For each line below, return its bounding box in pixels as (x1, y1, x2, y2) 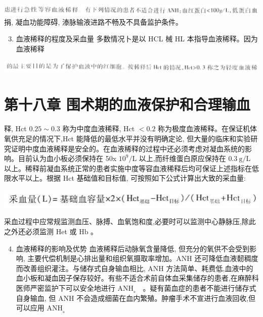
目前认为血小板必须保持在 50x (18, 153, 117, 164)
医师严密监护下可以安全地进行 (16, 283, 115, 293)
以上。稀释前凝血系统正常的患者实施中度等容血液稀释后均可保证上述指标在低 (4, 163, 259, 173)
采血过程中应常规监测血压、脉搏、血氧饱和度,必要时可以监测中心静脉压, (4, 216, 242, 227)
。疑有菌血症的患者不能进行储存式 (143, 283, 256, 293)
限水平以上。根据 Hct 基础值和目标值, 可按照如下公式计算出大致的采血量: (4, 173, 246, 183)
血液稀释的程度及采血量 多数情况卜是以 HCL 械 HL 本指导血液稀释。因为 (16, 33, 258, 44)
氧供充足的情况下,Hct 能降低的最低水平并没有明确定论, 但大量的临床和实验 (4, 133, 251, 143)
